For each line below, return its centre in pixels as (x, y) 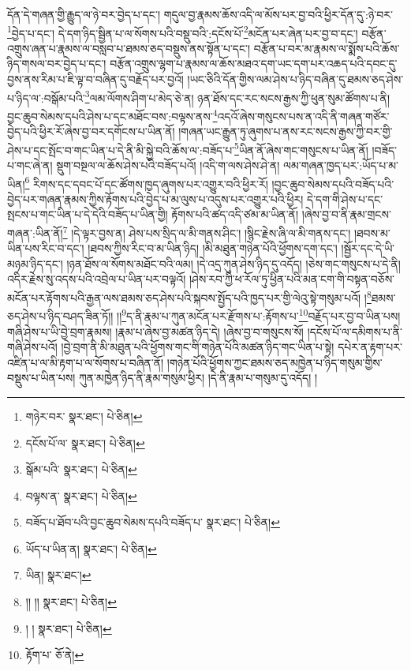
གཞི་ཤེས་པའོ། (32, 347)
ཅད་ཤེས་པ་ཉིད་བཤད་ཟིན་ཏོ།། (60, 315)
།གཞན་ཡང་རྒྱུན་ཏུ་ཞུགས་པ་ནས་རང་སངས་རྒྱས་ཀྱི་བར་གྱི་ (286, 131)
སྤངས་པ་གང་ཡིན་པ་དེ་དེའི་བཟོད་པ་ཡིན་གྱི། (88, 214)
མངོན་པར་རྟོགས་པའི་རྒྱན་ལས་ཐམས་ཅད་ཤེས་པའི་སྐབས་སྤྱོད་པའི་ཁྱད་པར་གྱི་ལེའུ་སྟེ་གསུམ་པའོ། (184, 297)
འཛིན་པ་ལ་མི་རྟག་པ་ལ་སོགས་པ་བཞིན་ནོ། (86, 362)
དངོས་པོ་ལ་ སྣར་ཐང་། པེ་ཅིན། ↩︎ (85, 442)
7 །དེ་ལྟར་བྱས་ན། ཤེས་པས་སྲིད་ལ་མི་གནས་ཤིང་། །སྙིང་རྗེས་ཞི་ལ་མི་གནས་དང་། (207, 232)
